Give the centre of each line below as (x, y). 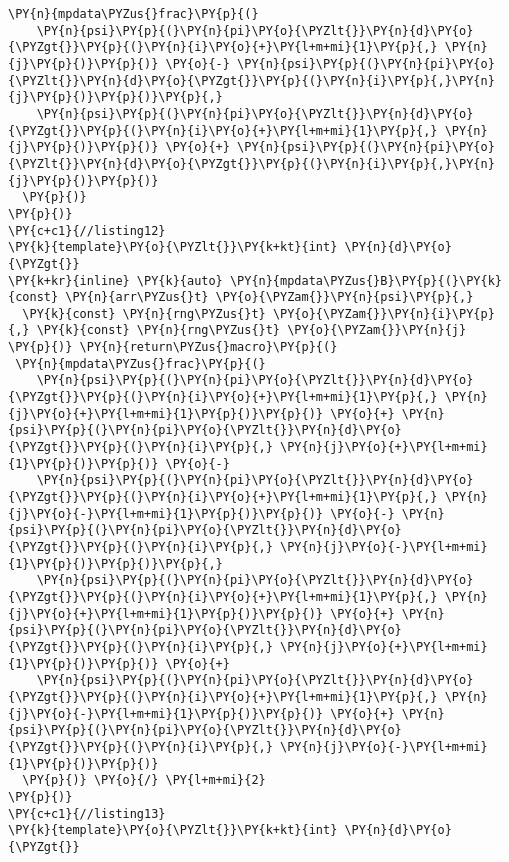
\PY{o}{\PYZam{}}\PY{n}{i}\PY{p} (383, 313)
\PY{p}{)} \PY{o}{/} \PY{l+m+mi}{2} (144, 780)
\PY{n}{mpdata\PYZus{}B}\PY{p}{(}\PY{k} (365, 280)
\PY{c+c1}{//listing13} (87, 813)
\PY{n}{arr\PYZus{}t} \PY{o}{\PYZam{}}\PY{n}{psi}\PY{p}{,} (269, 297)
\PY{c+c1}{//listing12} (87, 230)
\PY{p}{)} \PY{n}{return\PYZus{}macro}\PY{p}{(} (173, 347)
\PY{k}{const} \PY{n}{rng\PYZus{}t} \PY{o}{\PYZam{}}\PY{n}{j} (251, 330)
